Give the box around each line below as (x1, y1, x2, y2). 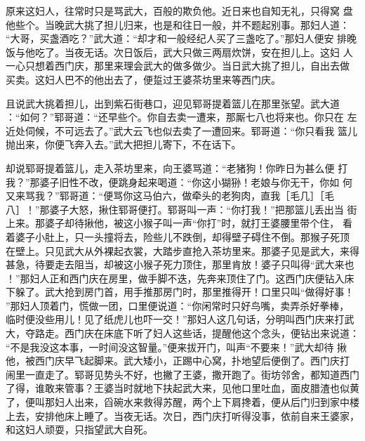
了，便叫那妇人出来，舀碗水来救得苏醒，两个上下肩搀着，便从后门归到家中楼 (6, 395, 359, 409)
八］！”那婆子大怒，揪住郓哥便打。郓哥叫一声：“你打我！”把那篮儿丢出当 (6, 202, 344, 216)
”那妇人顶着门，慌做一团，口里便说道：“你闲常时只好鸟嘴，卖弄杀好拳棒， (6, 298, 350, 312)
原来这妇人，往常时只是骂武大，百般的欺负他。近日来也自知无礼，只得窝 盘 (6, 4, 353, 18)
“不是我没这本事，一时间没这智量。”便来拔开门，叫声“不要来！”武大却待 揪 (6, 339, 347, 354)
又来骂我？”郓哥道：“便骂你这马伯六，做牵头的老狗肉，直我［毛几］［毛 (6, 188, 335, 203)
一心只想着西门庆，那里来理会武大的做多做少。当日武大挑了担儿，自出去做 (6, 58, 350, 73)
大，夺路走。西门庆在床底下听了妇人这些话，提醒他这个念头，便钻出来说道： (6, 326, 359, 341)
